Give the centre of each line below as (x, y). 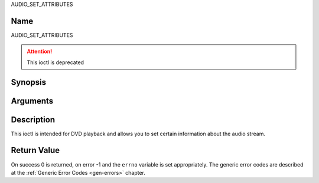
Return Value (35, 150)
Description (33, 120)
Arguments (32, 101)
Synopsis (29, 82)
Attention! (40, 51)
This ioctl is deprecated (56, 62)
